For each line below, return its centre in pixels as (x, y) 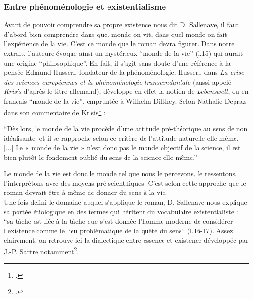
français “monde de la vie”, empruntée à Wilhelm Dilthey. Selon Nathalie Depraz (125, 100)
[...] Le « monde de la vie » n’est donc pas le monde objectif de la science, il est (122, 147)
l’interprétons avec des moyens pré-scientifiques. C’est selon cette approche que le (125, 183)
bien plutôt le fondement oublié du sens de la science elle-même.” (100, 157)
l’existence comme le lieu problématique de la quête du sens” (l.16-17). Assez (118, 230)
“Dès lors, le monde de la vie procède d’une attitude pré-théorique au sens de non (126, 128)
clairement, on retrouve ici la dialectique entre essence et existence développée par (126, 240)
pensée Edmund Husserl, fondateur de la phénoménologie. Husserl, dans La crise (124, 72)
